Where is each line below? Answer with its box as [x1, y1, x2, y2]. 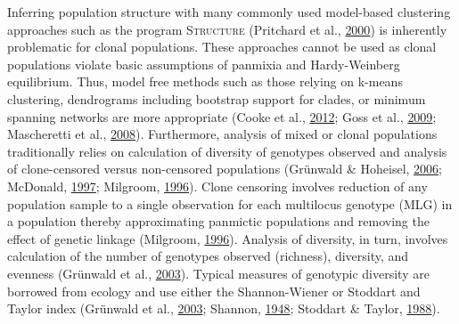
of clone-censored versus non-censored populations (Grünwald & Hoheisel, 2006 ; [7, 159, 443, 178]
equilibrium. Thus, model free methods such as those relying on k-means [7, 72, 403, 91]
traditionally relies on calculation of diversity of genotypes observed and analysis [7, 142, 447, 160]
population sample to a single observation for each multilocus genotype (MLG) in [7, 194, 453, 213]
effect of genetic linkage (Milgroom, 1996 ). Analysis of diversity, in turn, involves [7, 229, 448, 247]
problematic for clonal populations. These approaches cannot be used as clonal [7, 37, 437, 56]
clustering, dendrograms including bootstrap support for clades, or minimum [7, 89, 426, 108]
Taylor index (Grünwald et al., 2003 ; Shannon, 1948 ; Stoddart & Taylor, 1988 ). [7, 299, 440, 318]
